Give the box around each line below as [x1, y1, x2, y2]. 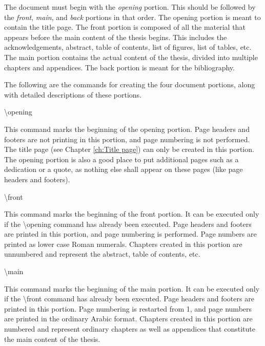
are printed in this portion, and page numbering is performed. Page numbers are [4, 228, 257, 239]
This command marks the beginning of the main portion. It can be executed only [4, 283, 260, 294]
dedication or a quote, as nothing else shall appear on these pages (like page [4, 164, 243, 175]
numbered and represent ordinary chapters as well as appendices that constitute [4, 323, 255, 334]
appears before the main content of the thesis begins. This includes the [4, 31, 227, 42]
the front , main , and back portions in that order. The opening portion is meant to [4, 11, 261, 22]
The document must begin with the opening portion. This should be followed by [4, 2, 256, 12]
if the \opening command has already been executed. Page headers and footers [4, 218, 252, 229]
